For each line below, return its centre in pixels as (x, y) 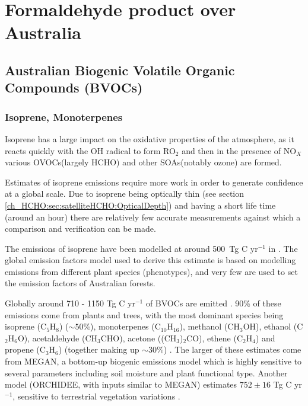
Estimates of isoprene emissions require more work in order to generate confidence (154, 182)
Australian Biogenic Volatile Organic (120, 70)
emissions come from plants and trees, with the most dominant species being (144, 314)
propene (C (25, 349)
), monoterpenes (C (126, 326)
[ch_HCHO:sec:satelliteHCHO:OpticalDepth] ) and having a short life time (140, 205)
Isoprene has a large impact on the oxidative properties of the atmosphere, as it (150, 138)
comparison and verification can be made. (80, 228)
